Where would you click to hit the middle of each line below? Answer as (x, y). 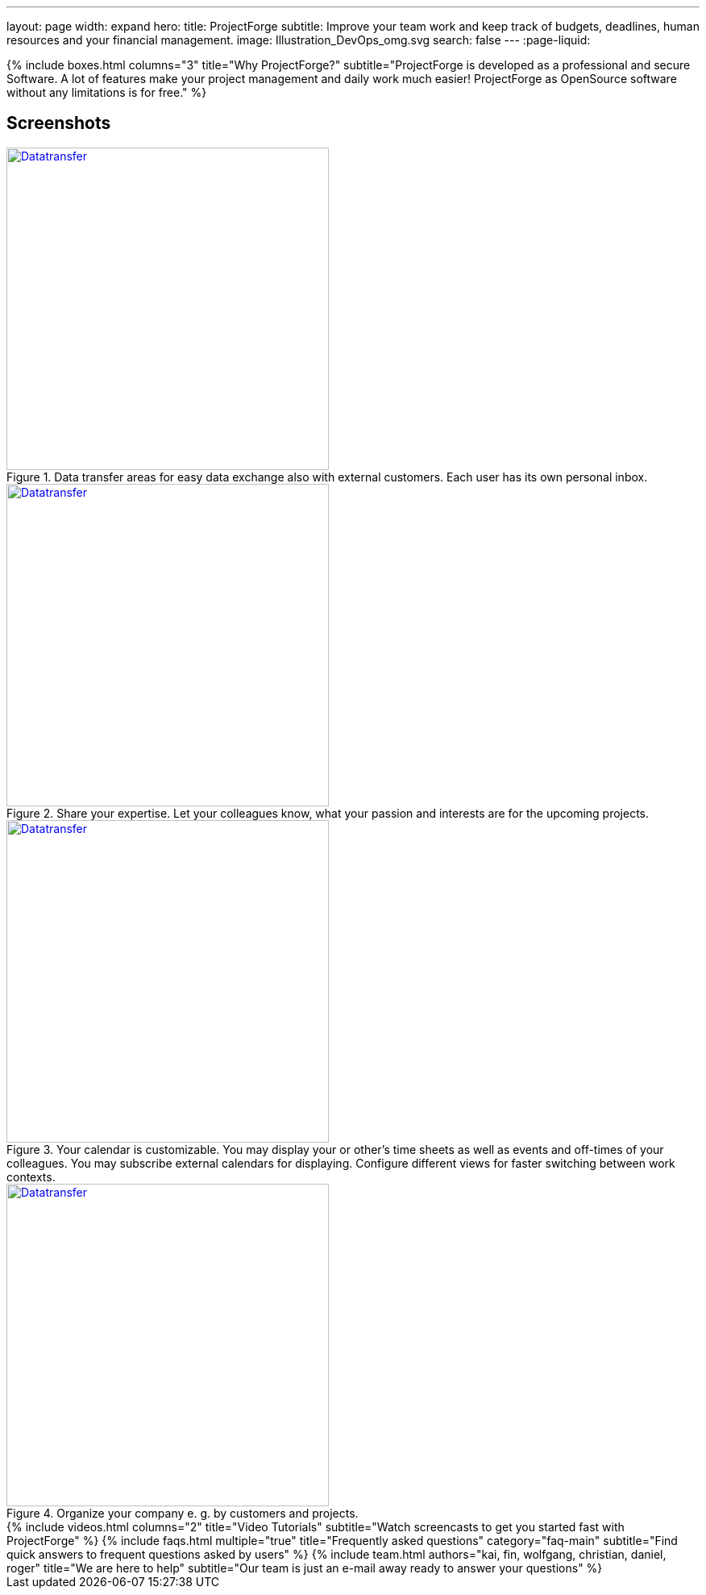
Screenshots (59, 123)
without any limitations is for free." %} (107, 92)
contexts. (31, 1176)
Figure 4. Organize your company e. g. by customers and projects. (183, 1513)
